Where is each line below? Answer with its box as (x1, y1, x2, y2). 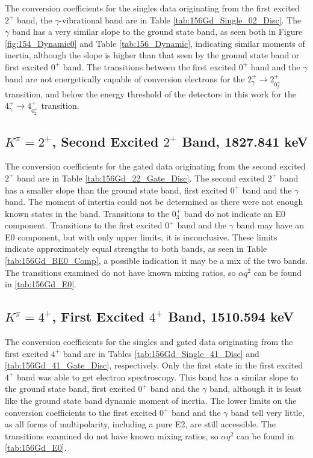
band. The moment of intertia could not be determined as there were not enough (5, 195, 303, 208)
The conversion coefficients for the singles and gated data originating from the (5, 335, 293, 348)
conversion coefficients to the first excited (5, 406, 157, 418)
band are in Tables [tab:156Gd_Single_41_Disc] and (63, 347, 259, 359)
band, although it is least (209, 382, 302, 395)
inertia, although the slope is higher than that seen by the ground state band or (5, 49, 300, 61)
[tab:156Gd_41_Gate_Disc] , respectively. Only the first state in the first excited (5, 359, 303, 371)
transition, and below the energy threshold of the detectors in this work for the (5, 87, 296, 100)
